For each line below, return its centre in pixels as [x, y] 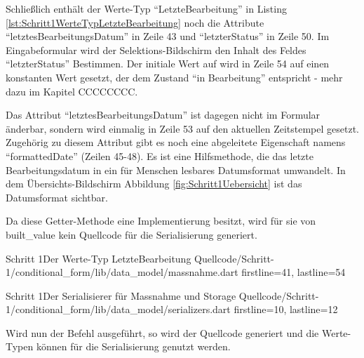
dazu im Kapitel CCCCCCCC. [72, 91]
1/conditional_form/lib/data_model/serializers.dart [118, 309]
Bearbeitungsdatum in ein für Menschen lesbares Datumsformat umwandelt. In [176, 170]
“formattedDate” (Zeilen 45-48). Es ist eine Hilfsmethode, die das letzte [160, 155]
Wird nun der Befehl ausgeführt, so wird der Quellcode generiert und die [162, 332]
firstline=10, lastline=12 [286, 309]
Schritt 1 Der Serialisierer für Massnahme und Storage [121, 295]
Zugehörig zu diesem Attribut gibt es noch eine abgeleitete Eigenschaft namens [176, 142]
